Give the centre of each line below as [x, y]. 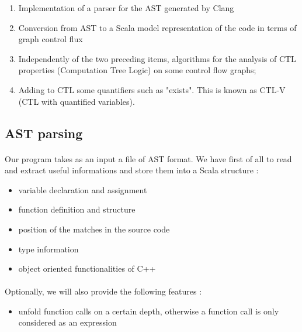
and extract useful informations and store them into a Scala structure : [132, 170]
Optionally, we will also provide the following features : [103, 291]
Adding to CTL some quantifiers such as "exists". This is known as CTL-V [152, 89]
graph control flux [51, 39]
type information [48, 249]
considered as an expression [67, 322]
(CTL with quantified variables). [77, 101]
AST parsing [44, 133]
